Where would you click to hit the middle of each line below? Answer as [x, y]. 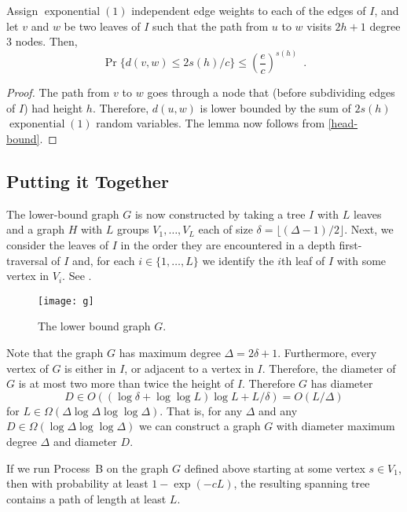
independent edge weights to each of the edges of [249, 10]
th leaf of [303, 260]
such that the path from [211, 26]
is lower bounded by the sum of [275, 107]
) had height [53, 107]
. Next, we [369, 229]
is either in [90, 368]
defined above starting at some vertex [275, 468]
